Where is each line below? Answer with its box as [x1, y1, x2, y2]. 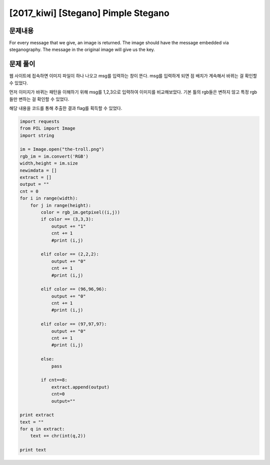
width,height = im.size [19, 160, 78, 166]
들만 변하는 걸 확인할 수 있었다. [9, 96, 69, 102]
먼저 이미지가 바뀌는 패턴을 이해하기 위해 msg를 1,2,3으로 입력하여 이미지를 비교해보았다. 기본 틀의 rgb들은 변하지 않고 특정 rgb [9, 89, 257, 95]
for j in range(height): [30, 202, 91, 208]
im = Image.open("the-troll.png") [19, 146, 104, 152]
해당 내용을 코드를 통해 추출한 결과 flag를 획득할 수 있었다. [9, 105, 122, 111]
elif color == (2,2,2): [40, 251, 99, 257]
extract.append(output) [51, 384, 110, 390]
